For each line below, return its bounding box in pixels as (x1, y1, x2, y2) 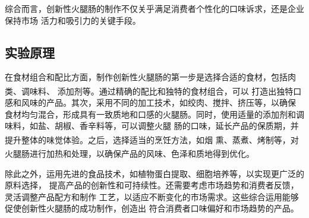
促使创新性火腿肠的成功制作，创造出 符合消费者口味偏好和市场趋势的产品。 (5, 202, 299, 214)
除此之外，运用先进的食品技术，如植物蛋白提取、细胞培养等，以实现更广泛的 (5, 167, 304, 179)
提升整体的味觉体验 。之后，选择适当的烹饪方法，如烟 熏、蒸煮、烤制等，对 (5, 133, 299, 146)
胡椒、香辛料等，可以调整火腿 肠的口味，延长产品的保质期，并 (54, 119, 299, 132)
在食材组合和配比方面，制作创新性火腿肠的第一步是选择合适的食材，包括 (5, 71, 288, 83)
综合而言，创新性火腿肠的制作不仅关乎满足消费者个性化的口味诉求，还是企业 (5, 2, 304, 14)
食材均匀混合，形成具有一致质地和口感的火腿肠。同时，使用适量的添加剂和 (5, 108, 296, 120)
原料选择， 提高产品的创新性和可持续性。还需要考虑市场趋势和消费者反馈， (5, 179, 299, 191)
